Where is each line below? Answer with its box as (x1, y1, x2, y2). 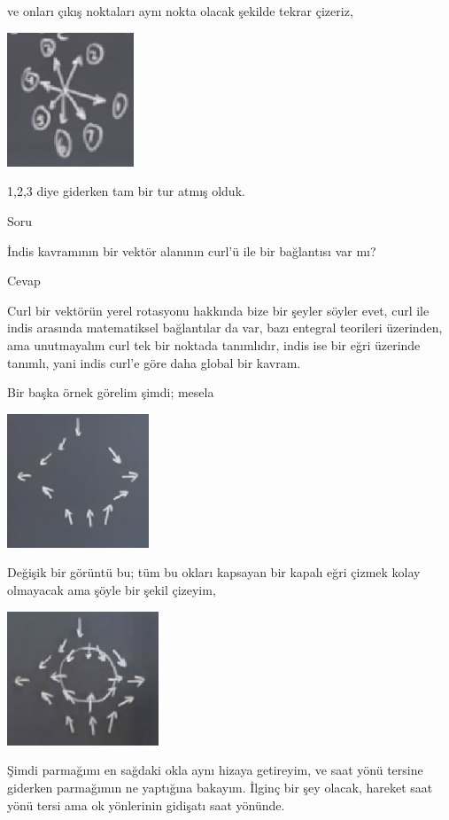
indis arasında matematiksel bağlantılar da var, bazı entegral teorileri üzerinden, (7, 318, 443, 337)
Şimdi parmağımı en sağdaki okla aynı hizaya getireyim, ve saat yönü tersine (7, 761, 423, 779)
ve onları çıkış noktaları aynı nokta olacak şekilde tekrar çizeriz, (7, 2, 353, 20)
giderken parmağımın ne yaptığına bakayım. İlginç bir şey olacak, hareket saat (7, 778, 433, 797)
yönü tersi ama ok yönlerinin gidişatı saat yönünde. (7, 795, 285, 814)
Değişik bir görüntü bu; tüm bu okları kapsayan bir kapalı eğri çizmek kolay (7, 563, 421, 582)
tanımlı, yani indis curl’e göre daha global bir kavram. (7, 353, 301, 371)
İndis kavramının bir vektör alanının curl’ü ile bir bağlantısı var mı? (7, 241, 376, 260)
